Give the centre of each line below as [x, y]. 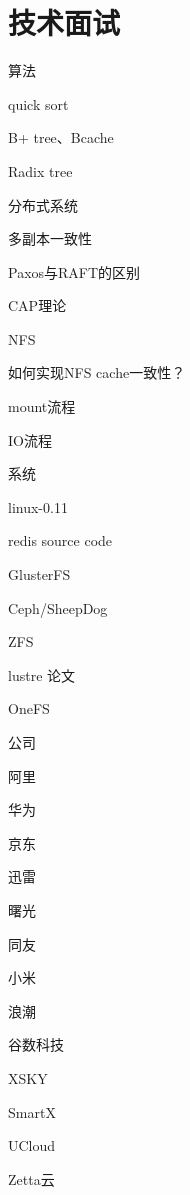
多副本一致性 [50, 238]
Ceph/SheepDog [58, 607]
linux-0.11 [38, 506]
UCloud [32, 1145]
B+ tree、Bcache [61, 137]
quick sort [38, 103]
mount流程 [42, 406]
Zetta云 [31, 1178]
